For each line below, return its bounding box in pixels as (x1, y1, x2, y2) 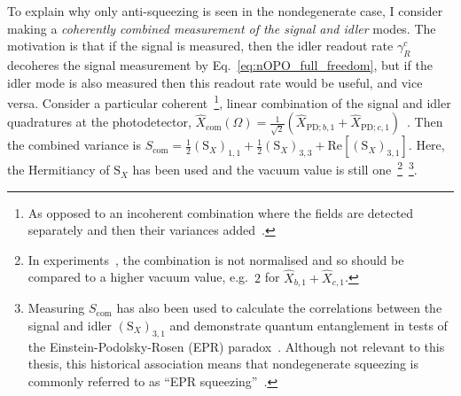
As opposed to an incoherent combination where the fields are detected (27, 203, 414, 221)
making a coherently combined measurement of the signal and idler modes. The (7, 19, 436, 37)
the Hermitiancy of (7, 160, 110, 179)
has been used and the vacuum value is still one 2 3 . (132, 158, 418, 179)
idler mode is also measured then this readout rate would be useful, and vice (7, 73, 423, 91)
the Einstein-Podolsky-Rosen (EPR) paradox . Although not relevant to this (27, 337, 445, 355)
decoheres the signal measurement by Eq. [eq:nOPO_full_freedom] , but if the (7, 55, 433, 74)
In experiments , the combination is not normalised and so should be (27, 250, 404, 268)
